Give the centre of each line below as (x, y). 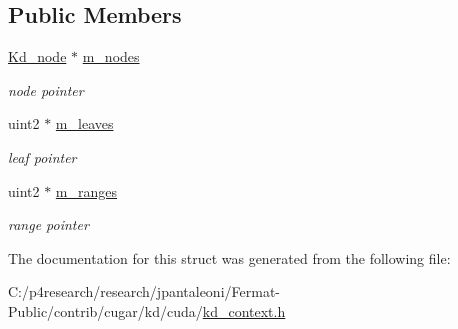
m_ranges (86, 190)
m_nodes (111, 56)
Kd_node (37, 56)
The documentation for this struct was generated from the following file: (229, 257)
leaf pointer (42, 156)
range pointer (48, 224)
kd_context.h (244, 310)
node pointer (46, 89)
